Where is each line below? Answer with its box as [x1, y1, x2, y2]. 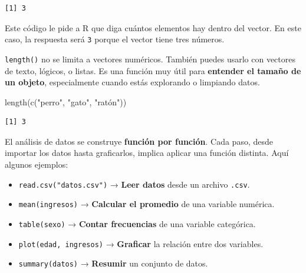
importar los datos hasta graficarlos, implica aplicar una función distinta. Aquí [5, 147, 289, 159]
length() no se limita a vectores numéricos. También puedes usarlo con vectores [5, 52, 295, 65]
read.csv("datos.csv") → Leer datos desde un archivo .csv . [18, 178, 250, 190]
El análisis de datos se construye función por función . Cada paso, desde [5, 135, 273, 147]
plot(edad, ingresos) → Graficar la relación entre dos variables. [18, 237, 264, 249]
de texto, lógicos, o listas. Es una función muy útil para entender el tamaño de [5, 64, 301, 76]
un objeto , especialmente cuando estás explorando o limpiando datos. [5, 76, 260, 88]
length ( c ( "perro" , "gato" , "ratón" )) [5, 95, 127, 108]
